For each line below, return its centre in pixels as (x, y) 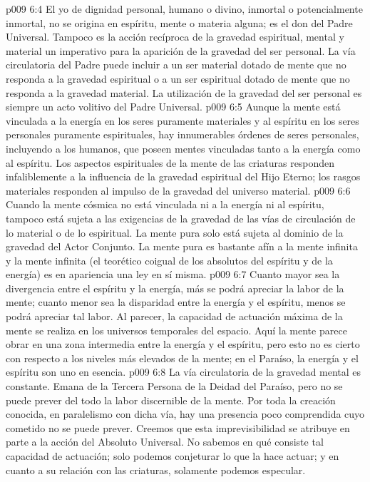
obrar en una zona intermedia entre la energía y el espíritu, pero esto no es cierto (183, 344)
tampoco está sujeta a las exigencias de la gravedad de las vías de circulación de (181, 218)
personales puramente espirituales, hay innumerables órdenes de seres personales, (183, 134)
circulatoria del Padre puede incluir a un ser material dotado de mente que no (176, 65)
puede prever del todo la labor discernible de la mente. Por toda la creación (171, 400)
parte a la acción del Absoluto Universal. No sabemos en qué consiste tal (165, 442)
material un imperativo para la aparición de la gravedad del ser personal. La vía (181, 50)
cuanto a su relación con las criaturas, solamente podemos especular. (156, 470)
